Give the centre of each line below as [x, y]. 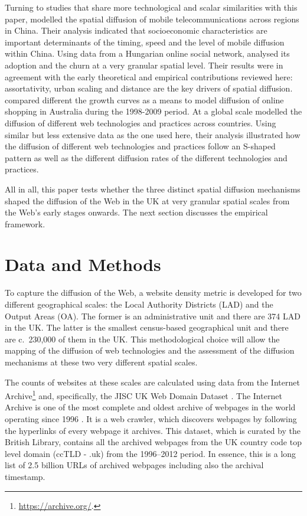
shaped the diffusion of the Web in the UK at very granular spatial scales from [147, 200]
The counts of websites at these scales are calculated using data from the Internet [152, 382]
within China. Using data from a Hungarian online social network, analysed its [147, 53]
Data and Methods [83, 264]
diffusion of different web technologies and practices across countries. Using [141, 123]
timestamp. [25, 476]
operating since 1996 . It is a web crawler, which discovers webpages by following [151, 419]
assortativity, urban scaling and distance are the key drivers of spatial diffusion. [149, 88]
